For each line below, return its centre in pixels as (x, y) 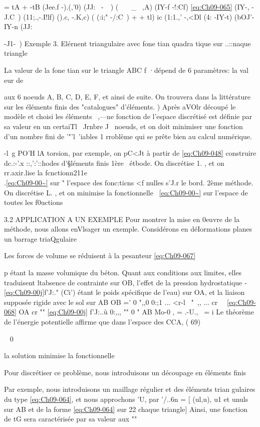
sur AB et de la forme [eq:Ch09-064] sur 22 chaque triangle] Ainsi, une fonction (126, 409)
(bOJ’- (244, 16)
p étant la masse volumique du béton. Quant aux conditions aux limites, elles (123, 273)
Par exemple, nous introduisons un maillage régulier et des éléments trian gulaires (130, 389)
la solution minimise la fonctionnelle (59, 355)
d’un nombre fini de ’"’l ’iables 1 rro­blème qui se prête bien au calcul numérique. (128, 136)
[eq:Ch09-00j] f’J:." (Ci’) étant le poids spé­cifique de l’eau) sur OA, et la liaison (124, 292)
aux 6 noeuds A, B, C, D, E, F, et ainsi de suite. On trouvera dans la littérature (127, 97)
